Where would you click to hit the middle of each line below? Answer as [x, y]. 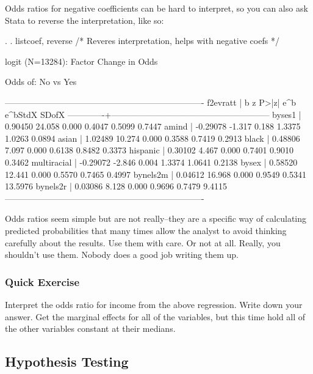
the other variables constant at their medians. [90, 328]
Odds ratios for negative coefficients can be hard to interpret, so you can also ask [156, 8]
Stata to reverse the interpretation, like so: [85, 20]
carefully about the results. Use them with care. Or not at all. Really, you [143, 242]
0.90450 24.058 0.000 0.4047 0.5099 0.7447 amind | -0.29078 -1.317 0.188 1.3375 [153, 126]
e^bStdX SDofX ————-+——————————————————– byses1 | [153, 114]
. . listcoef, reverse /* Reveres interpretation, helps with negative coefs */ [142, 41]
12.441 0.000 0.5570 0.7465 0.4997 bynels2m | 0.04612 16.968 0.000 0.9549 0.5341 [156, 174]
